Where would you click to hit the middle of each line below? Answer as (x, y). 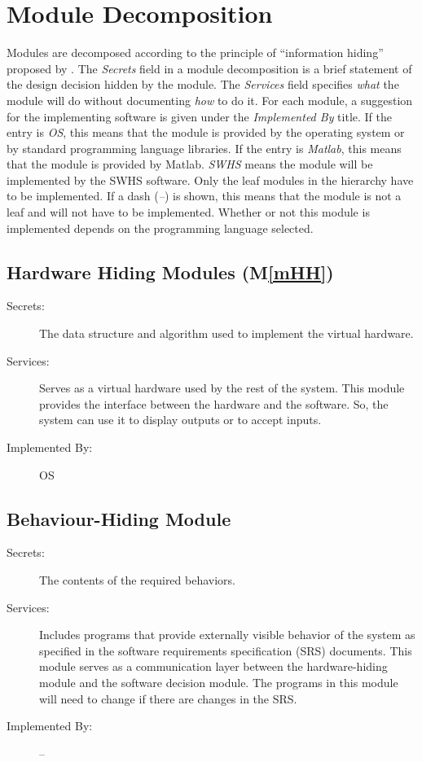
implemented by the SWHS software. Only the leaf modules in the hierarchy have (210, 180)
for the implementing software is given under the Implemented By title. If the (199, 116)
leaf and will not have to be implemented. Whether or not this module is (188, 212)
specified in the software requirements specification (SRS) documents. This (226, 650)
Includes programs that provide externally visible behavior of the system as (227, 635)
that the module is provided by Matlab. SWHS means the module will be (190, 164)
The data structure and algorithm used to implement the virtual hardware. (226, 333)
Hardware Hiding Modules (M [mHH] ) (170, 272)
